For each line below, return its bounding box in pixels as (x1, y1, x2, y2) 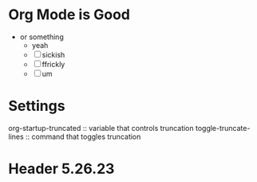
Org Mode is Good (8, 6, 130, 24)
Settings (8, 97, 65, 115)
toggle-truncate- (195, 123, 251, 133)
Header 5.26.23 (8, 160, 115, 178)
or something (19, 32, 64, 42)
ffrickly (42, 59, 65, 69)
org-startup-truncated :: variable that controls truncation (8, 123, 194, 133)
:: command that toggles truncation (25, 132, 141, 141)
